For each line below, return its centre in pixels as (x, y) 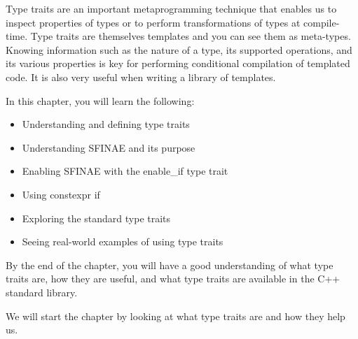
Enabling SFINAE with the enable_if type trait (125, 171)
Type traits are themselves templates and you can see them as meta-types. (191, 36)
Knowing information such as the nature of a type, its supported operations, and (179, 49)
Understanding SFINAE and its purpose (109, 147)
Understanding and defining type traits (106, 124)
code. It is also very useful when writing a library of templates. (141, 77)
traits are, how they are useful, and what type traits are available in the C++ (173, 279)
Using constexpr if (61, 194)
